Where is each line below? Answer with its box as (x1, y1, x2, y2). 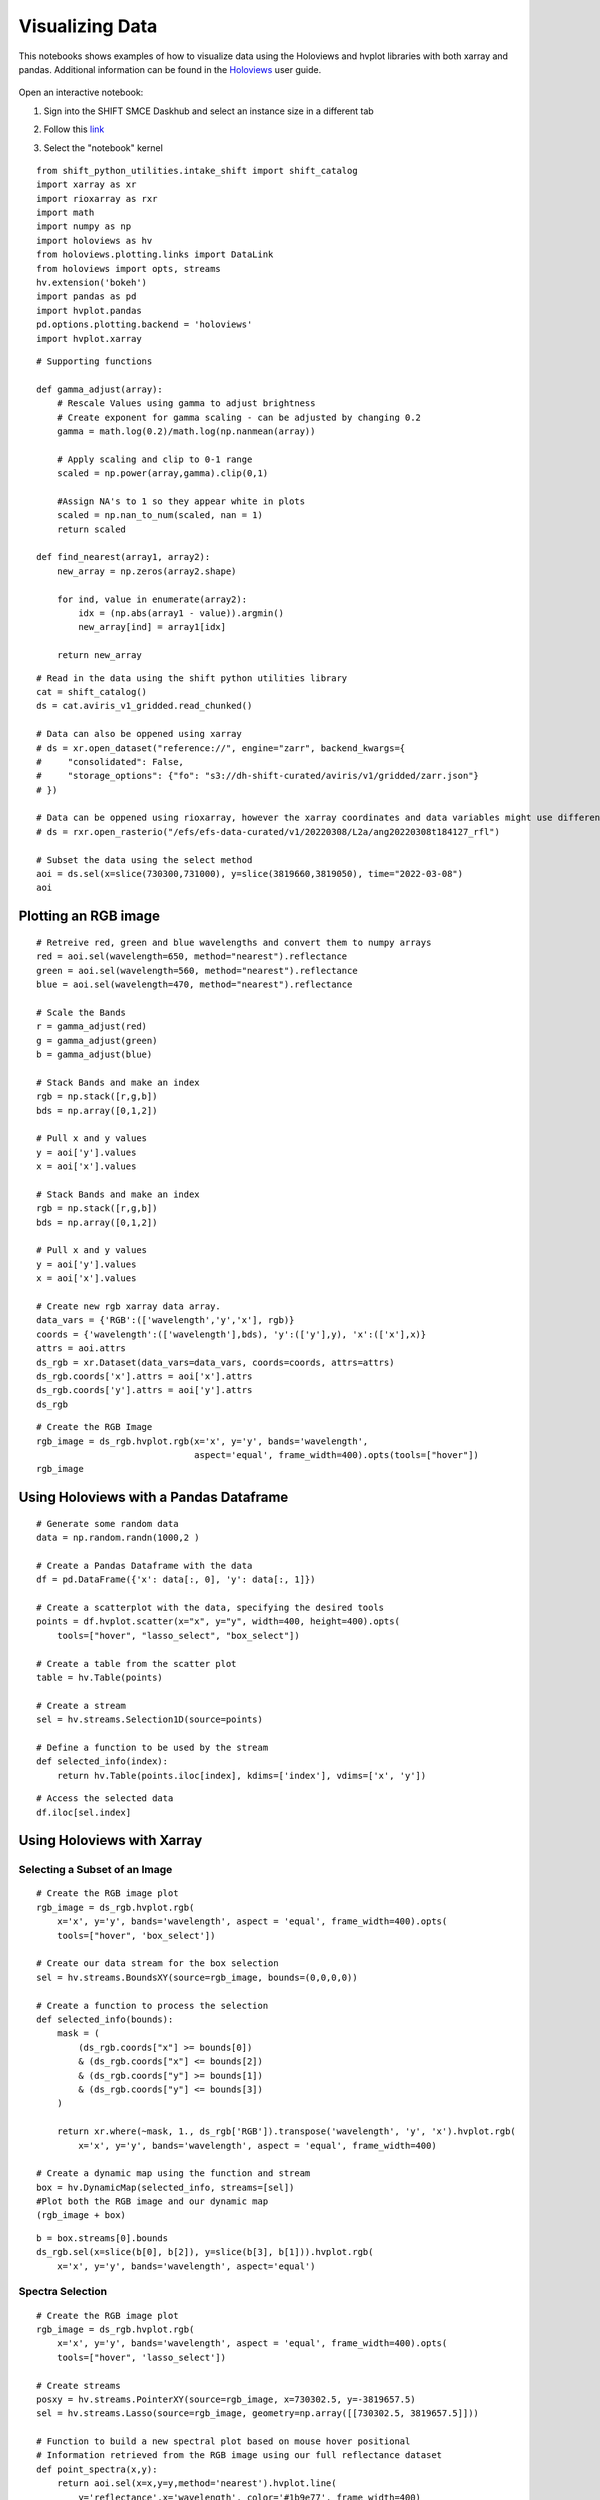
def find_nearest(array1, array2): (36, 551, 211, 563)
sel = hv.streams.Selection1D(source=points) (36, 1714, 264, 1725)
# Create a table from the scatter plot (36, 1658, 237, 1669)
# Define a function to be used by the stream (36, 1741, 269, 1753)
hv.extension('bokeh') (36, 277, 148, 289)
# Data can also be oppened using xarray (36, 728, 242, 740)
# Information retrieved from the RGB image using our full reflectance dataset (36, 2450, 443, 2461)
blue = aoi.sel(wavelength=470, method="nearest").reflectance (36, 979, 353, 990)
